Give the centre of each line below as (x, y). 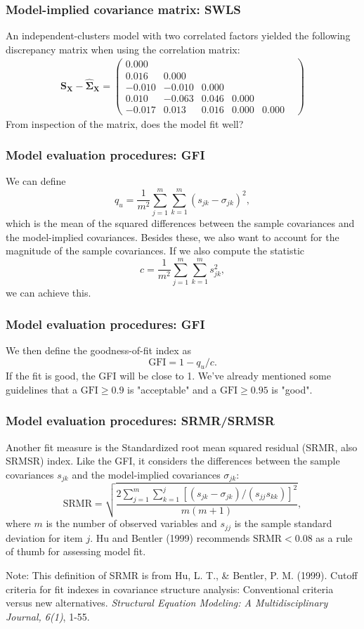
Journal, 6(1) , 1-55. (48, 616)
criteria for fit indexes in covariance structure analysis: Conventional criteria (170, 589)
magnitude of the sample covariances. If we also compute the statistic (155, 251)
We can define (36, 181)
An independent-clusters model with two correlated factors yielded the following (178, 35)
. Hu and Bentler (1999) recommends (170, 537)
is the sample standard (283, 523)
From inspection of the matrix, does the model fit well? (125, 123)
